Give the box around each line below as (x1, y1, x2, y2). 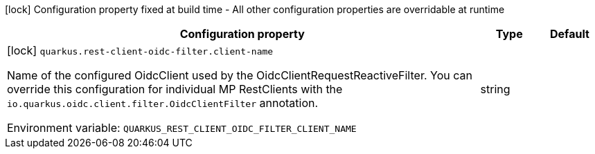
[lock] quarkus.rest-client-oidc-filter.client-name (7, 44, 274, 57)
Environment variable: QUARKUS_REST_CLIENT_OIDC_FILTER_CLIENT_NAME (7, 121, 357, 135)
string (480, 82, 510, 96)
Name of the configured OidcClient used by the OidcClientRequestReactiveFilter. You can (7, 68, 472, 82)
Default (549, 27, 589, 41)
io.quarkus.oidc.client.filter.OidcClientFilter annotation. (7, 96, 319, 110)
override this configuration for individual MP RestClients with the (7, 82, 343, 96)
